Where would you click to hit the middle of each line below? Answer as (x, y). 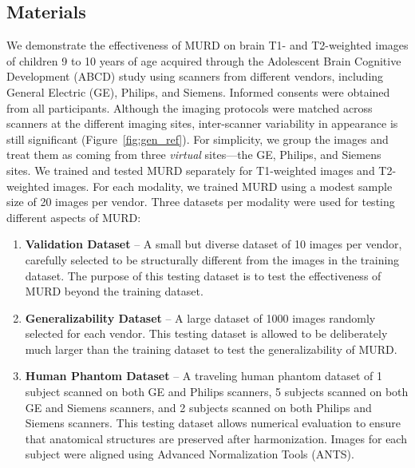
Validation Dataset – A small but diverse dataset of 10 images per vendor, (213, 244)
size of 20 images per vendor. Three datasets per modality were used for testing (201, 202)
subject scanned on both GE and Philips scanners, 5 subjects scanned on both (217, 392)
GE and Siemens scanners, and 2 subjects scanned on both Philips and (198, 407)
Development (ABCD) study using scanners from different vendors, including (195, 76)
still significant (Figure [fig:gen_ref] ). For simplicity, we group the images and (198, 139)
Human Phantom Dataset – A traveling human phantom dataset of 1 (204, 376)
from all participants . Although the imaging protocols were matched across (190, 107)
